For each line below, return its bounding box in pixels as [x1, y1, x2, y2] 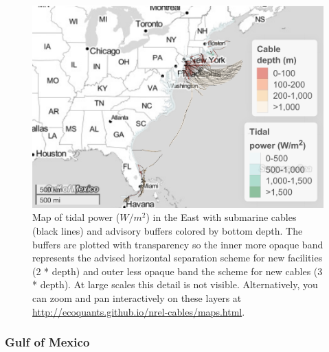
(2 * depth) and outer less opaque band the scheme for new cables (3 [32, 263, 323, 278]
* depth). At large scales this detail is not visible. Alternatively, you [32, 277, 318, 292]
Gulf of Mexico [5, 333, 90, 351]
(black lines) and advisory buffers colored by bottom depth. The [32, 224, 303, 238]
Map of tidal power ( [32, 210, 120, 224]
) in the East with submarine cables [146, 210, 297, 224]
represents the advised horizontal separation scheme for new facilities [32, 250, 323, 265]
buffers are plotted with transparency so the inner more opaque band [32, 237, 324, 251]
